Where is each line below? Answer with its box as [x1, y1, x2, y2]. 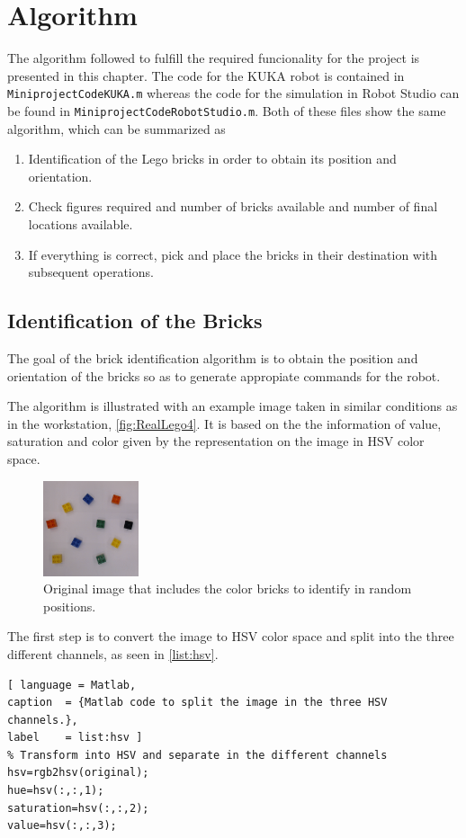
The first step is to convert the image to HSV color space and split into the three [7, 627, 454, 646]
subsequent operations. [28, 263, 154, 281]
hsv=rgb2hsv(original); [7, 766, 149, 780]
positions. [43, 596, 96, 615]
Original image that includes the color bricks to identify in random [43, 579, 412, 598]
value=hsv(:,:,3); [7, 819, 117, 833]
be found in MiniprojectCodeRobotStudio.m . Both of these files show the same [7, 101, 446, 120]
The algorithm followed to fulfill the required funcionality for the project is [7, 49, 420, 67]
